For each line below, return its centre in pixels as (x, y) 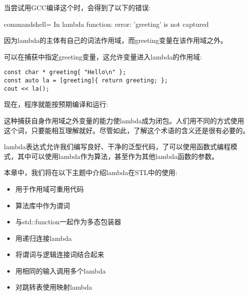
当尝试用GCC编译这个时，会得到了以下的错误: (77, 7)
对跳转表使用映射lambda (54, 287)
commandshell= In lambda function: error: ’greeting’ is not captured (106, 24)
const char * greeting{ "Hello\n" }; (65, 72)
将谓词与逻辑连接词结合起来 (60, 254)
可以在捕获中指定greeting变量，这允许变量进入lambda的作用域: (103, 56)
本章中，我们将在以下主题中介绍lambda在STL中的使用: (91, 172)
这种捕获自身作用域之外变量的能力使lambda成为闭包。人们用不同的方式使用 (124, 120)
